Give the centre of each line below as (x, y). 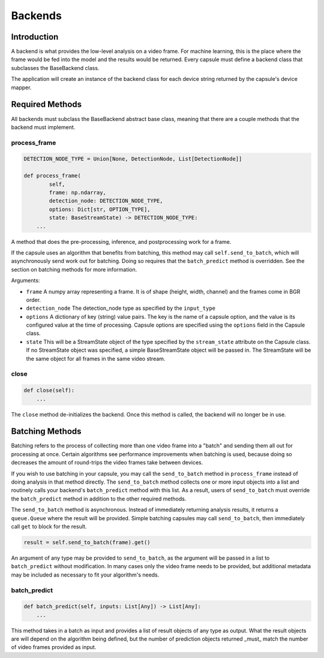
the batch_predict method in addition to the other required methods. (99, 499)
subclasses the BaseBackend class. (55, 68)
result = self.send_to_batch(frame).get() (87, 542)
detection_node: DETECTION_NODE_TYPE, (106, 201)
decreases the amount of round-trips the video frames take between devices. (107, 463)
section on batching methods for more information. (74, 269)
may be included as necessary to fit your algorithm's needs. (85, 575)
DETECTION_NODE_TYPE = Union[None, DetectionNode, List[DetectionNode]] (133, 159)
